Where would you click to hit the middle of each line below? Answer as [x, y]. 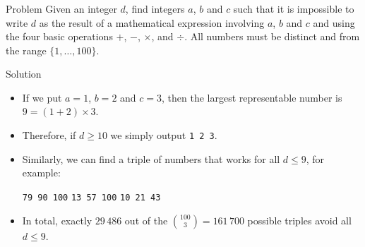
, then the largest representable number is [252, 97]
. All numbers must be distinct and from [272, 36]
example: [41, 173]
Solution [24, 74]
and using [334, 22]
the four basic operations [59, 36]
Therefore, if [49, 135]
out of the [146, 220]
